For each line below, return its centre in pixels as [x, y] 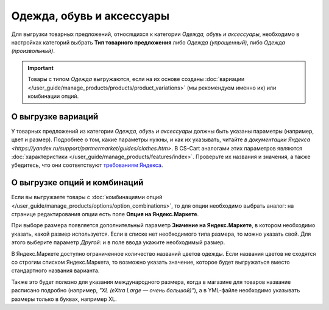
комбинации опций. [53, 96]
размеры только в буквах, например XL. [64, 299]
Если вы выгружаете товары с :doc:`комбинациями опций [87, 197]
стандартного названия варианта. [55, 270]
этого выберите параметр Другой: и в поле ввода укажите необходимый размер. [118, 242]
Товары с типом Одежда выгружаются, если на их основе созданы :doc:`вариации [136, 79]
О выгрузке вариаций [55, 117]
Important [41, 68]
